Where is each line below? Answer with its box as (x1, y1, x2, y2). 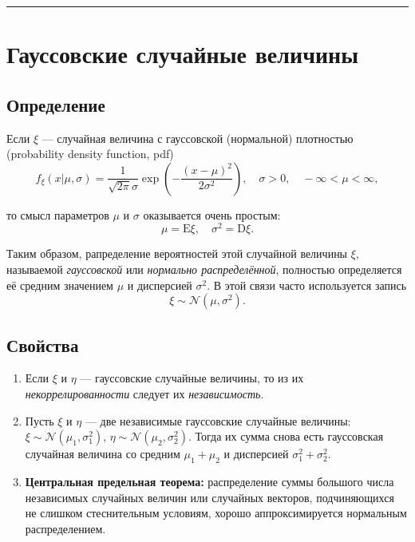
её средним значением (6, 276, 113, 293)
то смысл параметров (6, 206, 109, 223)
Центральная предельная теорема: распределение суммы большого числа (25, 473, 394, 489)
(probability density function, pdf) (6, 145, 174, 162)
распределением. (25, 520, 106, 536)
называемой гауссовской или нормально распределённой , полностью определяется (6, 261, 402, 278)
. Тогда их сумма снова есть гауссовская (188, 428, 384, 445)
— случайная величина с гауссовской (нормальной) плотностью (41, 129, 354, 146)
